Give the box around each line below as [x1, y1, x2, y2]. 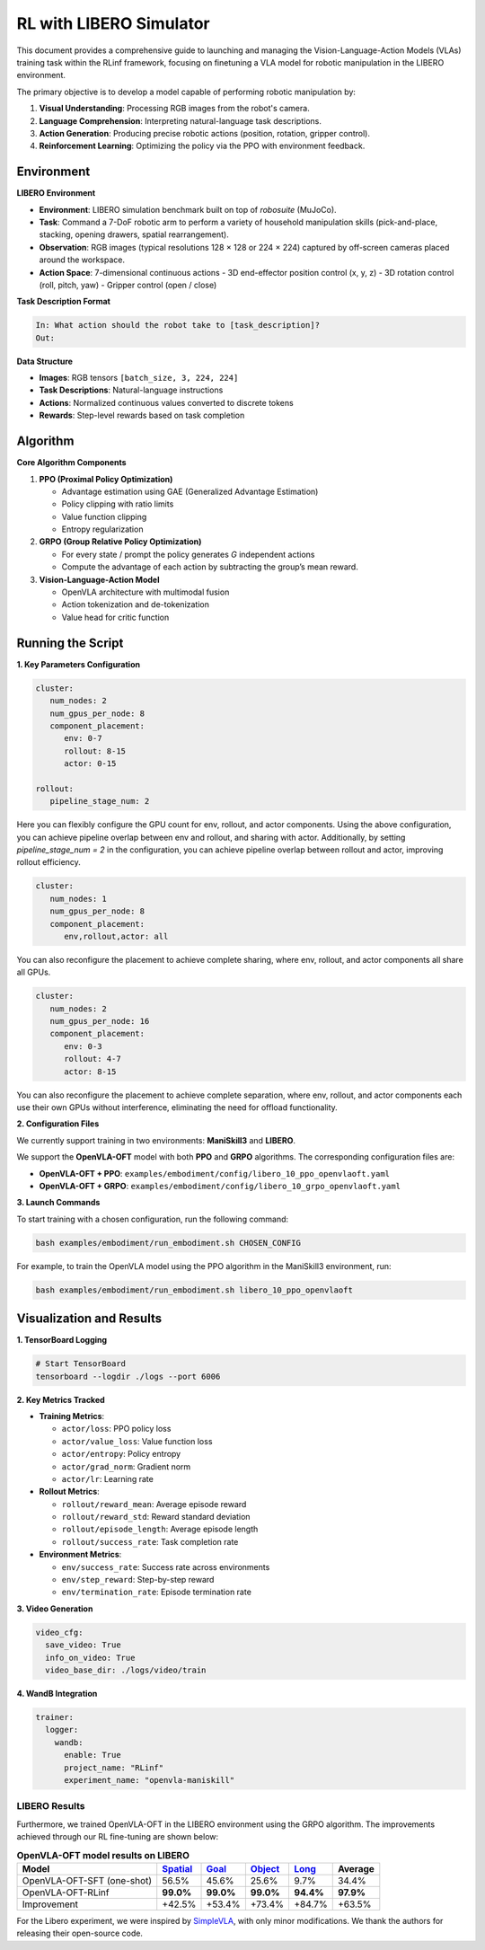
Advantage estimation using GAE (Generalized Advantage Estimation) [61, 486, 319, 497]
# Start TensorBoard [35, 1359, 126, 1369]
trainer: [35, 1712, 75, 1722]
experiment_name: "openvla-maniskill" [64, 1775, 235, 1785]
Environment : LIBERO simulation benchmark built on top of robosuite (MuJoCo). [39, 204, 337, 215]
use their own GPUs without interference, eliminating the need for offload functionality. [16, 1102, 339, 1113]
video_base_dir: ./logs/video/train [45, 1664, 207, 1675]
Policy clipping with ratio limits [61, 499, 174, 509]
